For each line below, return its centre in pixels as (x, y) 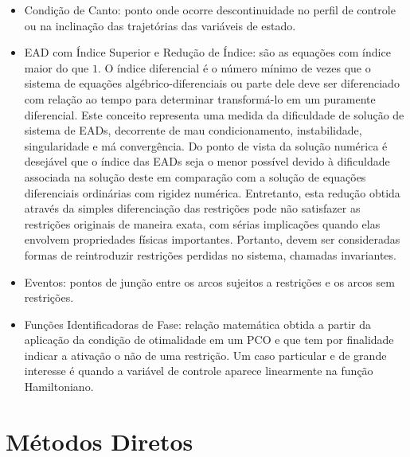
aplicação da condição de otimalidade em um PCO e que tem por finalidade (209, 340)
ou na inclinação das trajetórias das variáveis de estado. (160, 25)
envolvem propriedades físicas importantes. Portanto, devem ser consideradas (212, 239)
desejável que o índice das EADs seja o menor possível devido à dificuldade (207, 161)
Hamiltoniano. (59, 387)
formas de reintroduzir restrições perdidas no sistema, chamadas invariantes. (210, 254)
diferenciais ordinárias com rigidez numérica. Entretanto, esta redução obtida (212, 192)
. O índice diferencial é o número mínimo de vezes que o (234, 67)
